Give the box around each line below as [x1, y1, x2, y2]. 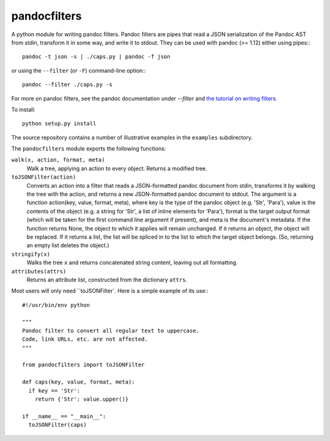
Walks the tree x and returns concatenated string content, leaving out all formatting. [26, 259, 238, 266]
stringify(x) [11, 251, 51, 258]
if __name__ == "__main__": [22, 413, 106, 420]
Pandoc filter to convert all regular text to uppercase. [22, 327, 200, 334]
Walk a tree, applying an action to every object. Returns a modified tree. [26, 165, 208, 172]
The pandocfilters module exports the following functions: [11, 145, 166, 152]
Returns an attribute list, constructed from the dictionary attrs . [26, 276, 188, 283]
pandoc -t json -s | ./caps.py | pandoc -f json [22, 53, 170, 61]
